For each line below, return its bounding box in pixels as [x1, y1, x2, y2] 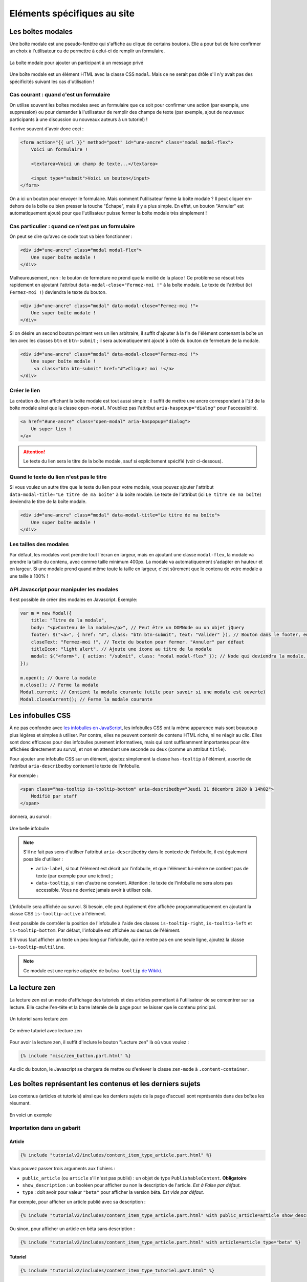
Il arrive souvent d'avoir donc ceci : [9, 126, 84, 132]
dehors [9, 203, 25, 209]
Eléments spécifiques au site [9, 8, 135, 19]
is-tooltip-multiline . [9, 944, 65, 950]
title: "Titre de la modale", [31, 617, 107, 623]
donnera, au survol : [9, 813, 52, 820]
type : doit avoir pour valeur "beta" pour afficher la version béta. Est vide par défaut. [22, 1189, 204, 1195]
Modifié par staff [31, 793, 77, 799]
